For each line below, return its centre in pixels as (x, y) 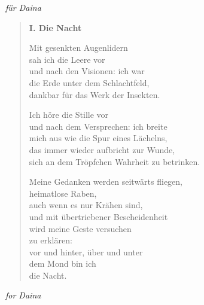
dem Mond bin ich (63, 263)
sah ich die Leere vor (67, 59)
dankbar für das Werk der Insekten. (95, 94)
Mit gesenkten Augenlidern (78, 48)
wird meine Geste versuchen (80, 228)
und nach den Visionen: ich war (87, 71)
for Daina (23, 295)
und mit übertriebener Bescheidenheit (98, 216)
